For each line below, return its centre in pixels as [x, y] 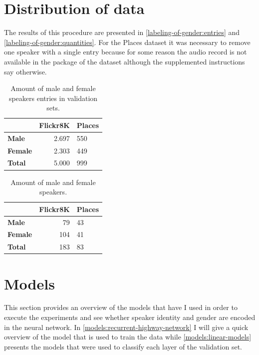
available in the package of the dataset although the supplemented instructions [125, 61]
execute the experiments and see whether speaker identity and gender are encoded [130, 317]
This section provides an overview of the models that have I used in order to [121, 307]
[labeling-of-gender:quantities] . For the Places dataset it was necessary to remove [127, 42]
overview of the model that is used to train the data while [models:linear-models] [128, 337]
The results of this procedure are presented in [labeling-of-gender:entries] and [122, 32]
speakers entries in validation [53, 98]
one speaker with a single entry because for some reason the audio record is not [126, 52]
